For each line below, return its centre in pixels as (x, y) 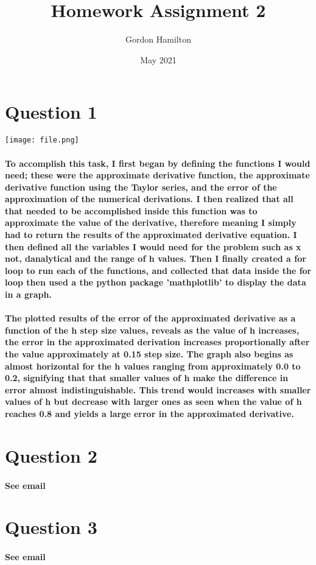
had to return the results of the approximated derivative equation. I (151, 235)
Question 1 (51, 112)
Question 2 (51, 455)
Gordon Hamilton (158, 39)
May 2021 (158, 59)
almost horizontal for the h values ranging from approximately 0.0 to (153, 366)
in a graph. (28, 294)
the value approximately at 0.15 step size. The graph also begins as (149, 354)
